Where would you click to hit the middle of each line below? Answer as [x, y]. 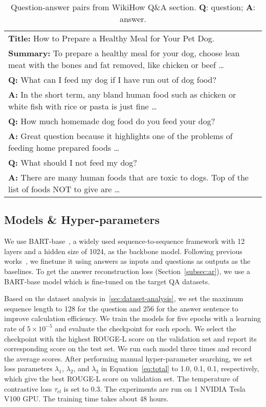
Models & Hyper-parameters [82, 220]
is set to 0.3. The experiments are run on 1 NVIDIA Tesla [154, 388]
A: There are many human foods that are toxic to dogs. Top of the [128, 177]
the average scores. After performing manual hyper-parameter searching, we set [128, 358]
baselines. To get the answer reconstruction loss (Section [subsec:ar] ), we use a [127, 271]
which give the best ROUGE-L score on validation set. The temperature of [121, 378]
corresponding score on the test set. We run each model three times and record [128, 348]
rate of [15, 328]
